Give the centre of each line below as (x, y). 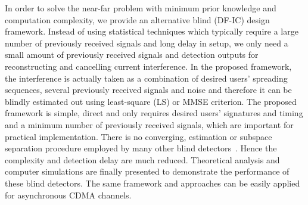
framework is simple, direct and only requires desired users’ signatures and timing (154, 113)
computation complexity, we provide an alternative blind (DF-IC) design (137, 19)
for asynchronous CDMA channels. (68, 195)
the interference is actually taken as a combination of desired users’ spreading (146, 78)
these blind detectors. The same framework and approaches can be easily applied (153, 183)
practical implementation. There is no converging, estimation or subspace (139, 136)
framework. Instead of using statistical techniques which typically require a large (152, 31)
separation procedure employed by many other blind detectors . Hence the (141, 148)
